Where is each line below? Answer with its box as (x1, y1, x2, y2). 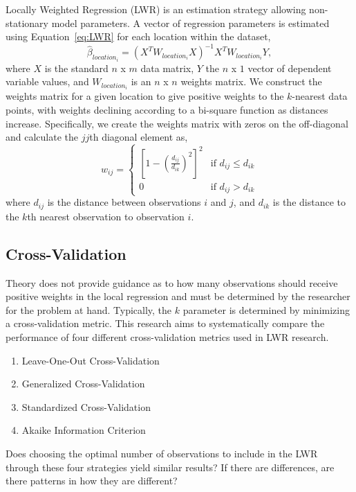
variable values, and (6, 74, 89, 89)
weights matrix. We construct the (180, 74, 322, 89)
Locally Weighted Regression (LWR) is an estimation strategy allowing (6, 2, 306, 16)
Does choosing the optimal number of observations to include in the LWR (6, 446, 318, 460)
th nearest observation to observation (27, 209, 185, 223)
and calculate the (6, 130, 78, 144)
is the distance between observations (47, 195, 201, 209)
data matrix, (140, 60, 194, 75)
